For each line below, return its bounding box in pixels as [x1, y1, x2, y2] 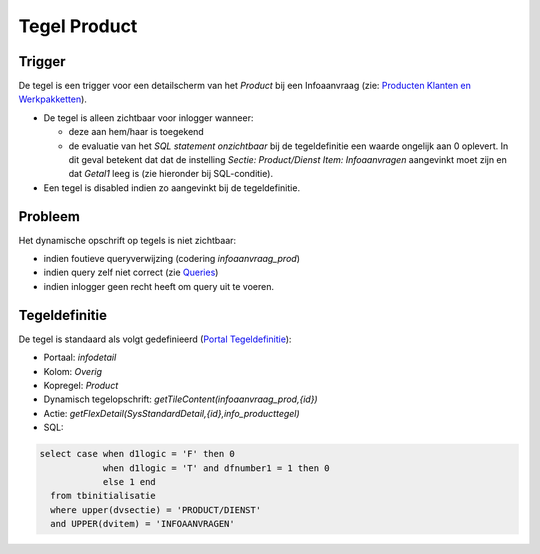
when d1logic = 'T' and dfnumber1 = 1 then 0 [102, 462, 330, 474]
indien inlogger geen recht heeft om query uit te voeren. [43, 280, 275, 292]
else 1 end [102, 476, 157, 487]
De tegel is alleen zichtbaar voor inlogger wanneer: [43, 111, 254, 124]
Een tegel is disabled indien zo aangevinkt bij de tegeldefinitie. [43, 181, 300, 194]
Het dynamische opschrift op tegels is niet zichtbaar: [18, 234, 237, 246]
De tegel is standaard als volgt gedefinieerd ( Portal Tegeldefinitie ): [18, 333, 292, 345]
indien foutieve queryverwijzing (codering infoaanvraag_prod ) [43, 253, 300, 265]
